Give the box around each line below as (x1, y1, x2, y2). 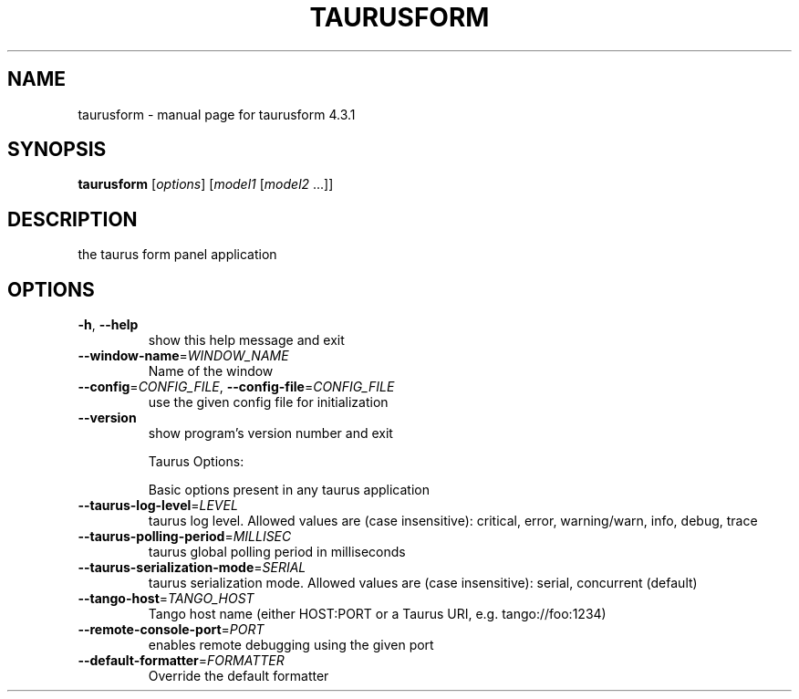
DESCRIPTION (7, 207, 138, 231)
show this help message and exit (148, 332, 345, 349)
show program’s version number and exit (148, 425, 393, 442)
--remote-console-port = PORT (78, 621, 265, 638)
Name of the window (148, 363, 274, 380)
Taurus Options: (148, 454, 244, 470)
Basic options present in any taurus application (148, 482, 430, 498)
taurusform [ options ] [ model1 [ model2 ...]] (78, 176, 334, 193)
